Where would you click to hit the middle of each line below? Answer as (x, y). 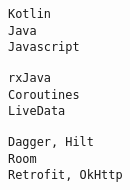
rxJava (29, 77)
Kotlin (29, 14)
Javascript (44, 47)
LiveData (37, 111)
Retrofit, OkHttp (65, 175)
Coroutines (44, 94)
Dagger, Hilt (51, 141)
